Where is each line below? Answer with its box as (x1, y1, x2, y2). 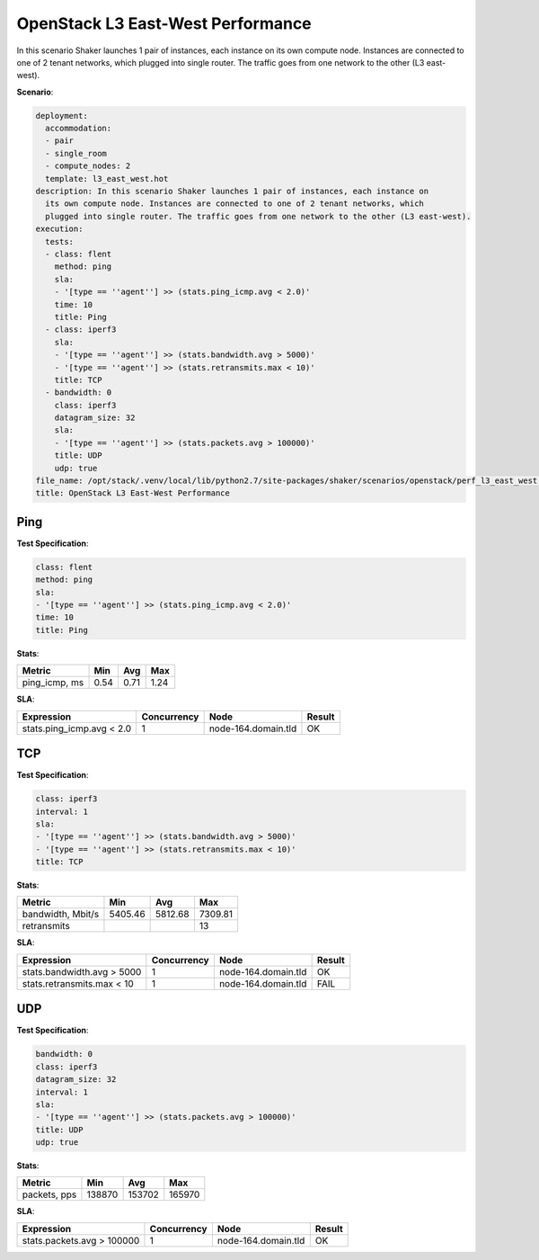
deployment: (35, 111, 89, 121)
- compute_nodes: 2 (45, 161, 131, 171)
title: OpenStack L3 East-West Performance (35, 488, 231, 498)
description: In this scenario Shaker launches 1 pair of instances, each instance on (35, 186, 429, 197)
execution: (35, 224, 84, 234)
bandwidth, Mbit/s (22, 908, 100, 921)
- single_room (45, 148, 108, 158)
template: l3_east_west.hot (45, 174, 169, 183)
